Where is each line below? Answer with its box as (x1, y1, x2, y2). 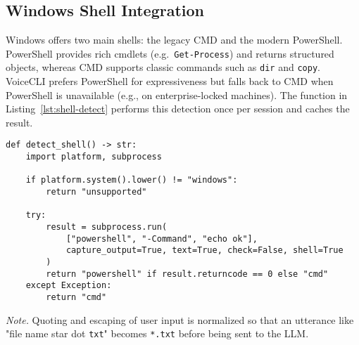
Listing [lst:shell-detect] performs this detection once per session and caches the (6, 101, 350, 116)
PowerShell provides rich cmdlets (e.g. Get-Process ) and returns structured (6, 46, 334, 60)
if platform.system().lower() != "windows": (25, 175, 238, 185)
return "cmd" (46, 292, 107, 303)
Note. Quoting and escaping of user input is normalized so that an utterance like (6, 312, 354, 327)
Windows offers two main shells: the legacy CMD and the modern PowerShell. (6, 32, 343, 47)
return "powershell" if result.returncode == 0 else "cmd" (46, 268, 329, 279)
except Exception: (25, 280, 112, 291)
